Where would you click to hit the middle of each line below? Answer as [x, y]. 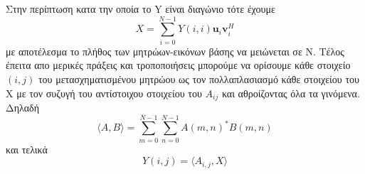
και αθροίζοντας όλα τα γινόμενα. [291, 93]
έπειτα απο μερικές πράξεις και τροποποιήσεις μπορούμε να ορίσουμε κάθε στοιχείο [178, 65]
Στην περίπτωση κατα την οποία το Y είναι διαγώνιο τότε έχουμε [141, 9]
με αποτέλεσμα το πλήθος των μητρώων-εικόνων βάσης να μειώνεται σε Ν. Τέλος [175, 51]
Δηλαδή [23, 107]
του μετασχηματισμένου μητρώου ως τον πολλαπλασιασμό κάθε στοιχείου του [199, 78]
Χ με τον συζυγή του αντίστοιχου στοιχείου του [104, 93]
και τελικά [27, 149]
